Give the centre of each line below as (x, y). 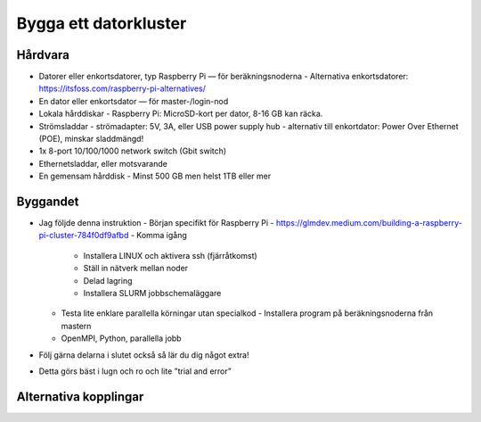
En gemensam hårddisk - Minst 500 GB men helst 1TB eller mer (155, 176)
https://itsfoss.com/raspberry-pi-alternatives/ (122, 88)
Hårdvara (43, 55)
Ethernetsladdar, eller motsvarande (103, 163)
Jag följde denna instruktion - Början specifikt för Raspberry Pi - (157, 223)
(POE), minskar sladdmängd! (91, 139)
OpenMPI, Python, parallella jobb (121, 338)
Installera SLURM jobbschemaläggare (152, 294)
